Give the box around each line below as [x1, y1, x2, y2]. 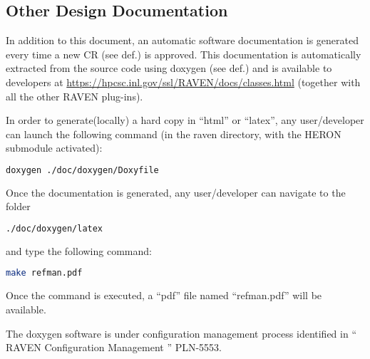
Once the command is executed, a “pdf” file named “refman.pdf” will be [6, 288, 322, 303]
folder [6, 199, 31, 214]
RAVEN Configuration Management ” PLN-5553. [6, 340, 222, 355]
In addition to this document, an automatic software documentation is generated [6, 33, 359, 48]
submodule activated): [6, 140, 103, 155]
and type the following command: [6, 243, 152, 258]
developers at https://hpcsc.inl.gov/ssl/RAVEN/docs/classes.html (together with [6, 74, 361, 89]
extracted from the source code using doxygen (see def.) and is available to [6, 61, 332, 76]
